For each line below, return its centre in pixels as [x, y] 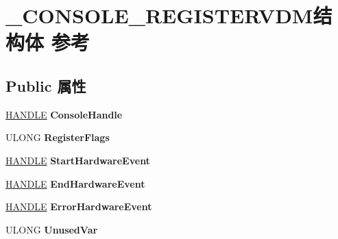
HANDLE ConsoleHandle [64, 114]
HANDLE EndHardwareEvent [75, 183]
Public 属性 [46, 85]
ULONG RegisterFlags [58, 137]
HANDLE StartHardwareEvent [78, 160]
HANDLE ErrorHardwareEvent [79, 206]
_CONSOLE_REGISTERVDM [159, 15]
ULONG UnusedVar [52, 229]
